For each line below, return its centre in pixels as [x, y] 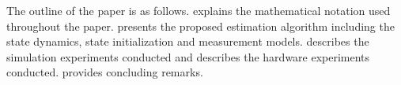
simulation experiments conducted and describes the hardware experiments [188, 56]
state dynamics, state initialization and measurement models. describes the [188, 41]
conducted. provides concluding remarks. [105, 72]
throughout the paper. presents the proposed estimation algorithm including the [200, 26]
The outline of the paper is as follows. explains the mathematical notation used [199, 10]
